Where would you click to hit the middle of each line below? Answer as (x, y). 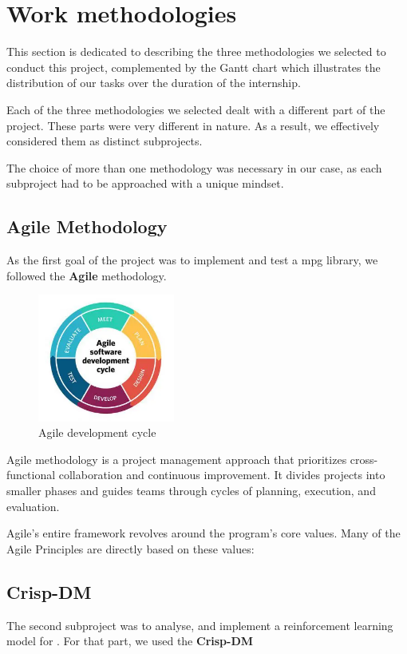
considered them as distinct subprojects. (105, 141)
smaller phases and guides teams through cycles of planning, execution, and (191, 490)
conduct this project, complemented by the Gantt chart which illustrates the (194, 67)
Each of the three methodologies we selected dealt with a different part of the (196, 109)
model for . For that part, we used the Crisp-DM (130, 641)
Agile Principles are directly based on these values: (130, 548)
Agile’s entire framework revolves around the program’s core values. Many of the (203, 533)
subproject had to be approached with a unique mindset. (145, 183)
